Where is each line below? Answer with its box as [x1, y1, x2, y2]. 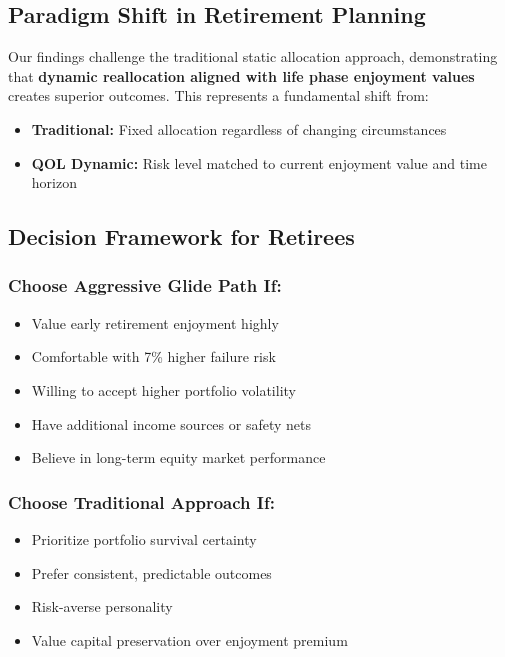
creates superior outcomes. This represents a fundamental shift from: [8, 85, 429, 106]
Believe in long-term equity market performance [31, 447, 326, 468]
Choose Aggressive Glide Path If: [8, 273, 282, 298]
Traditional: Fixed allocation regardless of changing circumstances [31, 118, 447, 139]
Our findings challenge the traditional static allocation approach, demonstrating [8, 46, 498, 67]
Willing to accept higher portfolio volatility [31, 379, 296, 400]
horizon [31, 172, 77, 193]
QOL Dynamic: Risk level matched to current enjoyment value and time [31, 152, 487, 173]
